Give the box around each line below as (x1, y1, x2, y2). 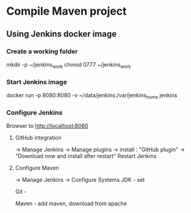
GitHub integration (15, 134, 62, 141)
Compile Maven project (6, 4, 127, 18)
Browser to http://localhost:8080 (6, 122, 88, 130)
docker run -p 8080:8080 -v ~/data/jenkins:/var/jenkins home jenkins (6, 91, 178, 100)
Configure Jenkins (6, 108, 63, 117)
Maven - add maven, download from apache (15, 200, 127, 207)
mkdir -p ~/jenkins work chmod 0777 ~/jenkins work (6, 61, 131, 70)
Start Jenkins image (6, 78, 67, 86)
